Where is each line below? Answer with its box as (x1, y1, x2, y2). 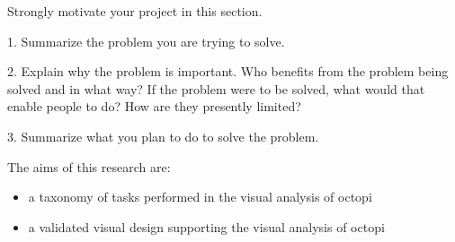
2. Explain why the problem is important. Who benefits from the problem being (7, 62, 449, 81)
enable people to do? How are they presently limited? (7, 97, 301, 116)
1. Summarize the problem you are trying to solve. (7, 31, 285, 50)
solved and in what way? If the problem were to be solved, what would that (7, 79, 425, 98)
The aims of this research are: (7, 157, 171, 176)
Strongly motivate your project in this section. (7, 2, 263, 20)
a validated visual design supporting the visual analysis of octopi (28, 217, 385, 236)
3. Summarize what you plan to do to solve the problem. (7, 126, 319, 145)
